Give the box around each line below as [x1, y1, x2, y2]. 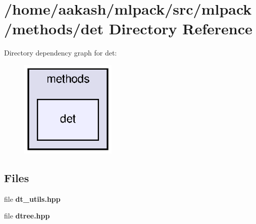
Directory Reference [109, 18, 252, 39]
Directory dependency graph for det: [4, 47, 117, 58]
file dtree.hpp [4, 210, 50, 221]
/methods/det [4, 18, 104, 39]
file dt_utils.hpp [4, 193, 61, 204]
